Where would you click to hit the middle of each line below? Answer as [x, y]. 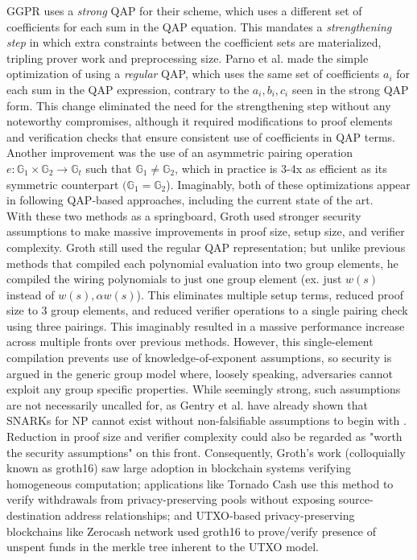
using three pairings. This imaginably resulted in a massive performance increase [206, 325]
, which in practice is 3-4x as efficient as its [281, 168]
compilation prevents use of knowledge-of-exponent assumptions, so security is [199, 358]
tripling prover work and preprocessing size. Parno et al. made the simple [188, 58]
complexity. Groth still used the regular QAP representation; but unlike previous [206, 247]
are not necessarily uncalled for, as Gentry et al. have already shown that [187, 404]
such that [109, 168]
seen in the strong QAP [350, 89]
